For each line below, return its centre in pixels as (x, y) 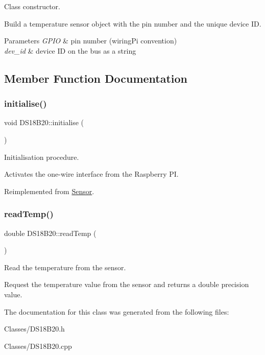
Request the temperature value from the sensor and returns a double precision (127, 284)
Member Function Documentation (96, 78)
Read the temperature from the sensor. (65, 267)
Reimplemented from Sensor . (49, 191)
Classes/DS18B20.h (34, 329)
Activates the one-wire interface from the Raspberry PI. (91, 174)
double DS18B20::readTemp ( (50, 233)
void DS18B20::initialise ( (44, 122)
